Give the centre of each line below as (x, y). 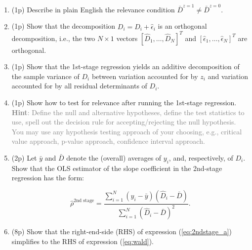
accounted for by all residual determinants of (79, 86)
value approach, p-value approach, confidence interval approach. (108, 141)
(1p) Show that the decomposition (63, 26)
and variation (228, 76)
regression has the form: (48, 178)
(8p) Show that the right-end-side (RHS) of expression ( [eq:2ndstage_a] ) (122, 231)
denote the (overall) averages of (114, 157)
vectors (127, 38)
